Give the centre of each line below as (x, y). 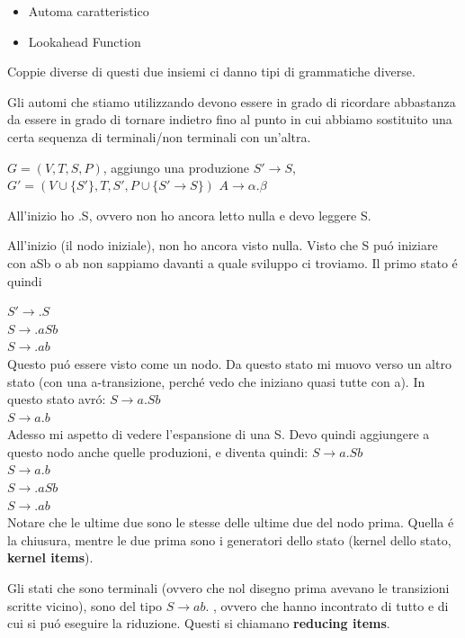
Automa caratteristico (89, 11)
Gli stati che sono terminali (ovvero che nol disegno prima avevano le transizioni (228, 588)
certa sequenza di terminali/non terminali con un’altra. (159, 136)
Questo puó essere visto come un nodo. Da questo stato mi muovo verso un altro (229, 363)
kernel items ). (50, 557)
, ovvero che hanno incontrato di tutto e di (331, 605)
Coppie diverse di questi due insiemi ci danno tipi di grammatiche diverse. (211, 72)
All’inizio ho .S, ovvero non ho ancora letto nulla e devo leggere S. (189, 215)
